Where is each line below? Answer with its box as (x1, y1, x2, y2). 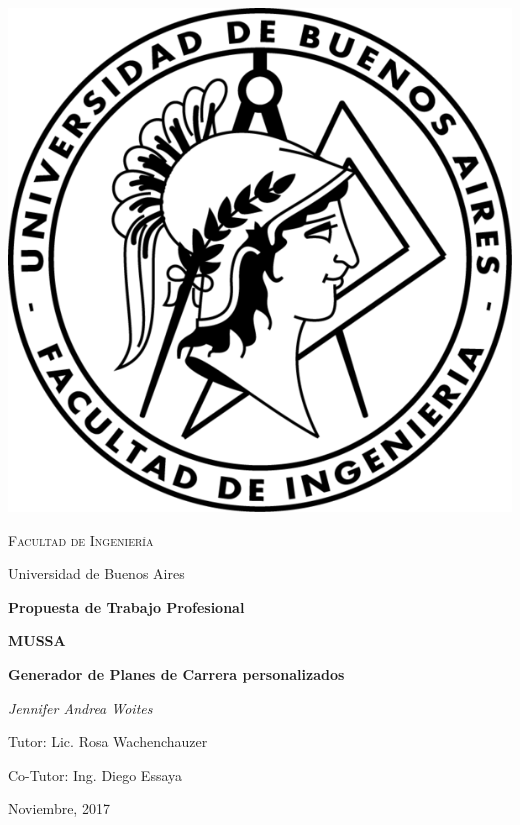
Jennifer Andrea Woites (8, 697, 153, 718)
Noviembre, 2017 (8, 798, 110, 819)
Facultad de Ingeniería (8, 529, 154, 550)
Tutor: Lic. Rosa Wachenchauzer (8, 731, 208, 752)
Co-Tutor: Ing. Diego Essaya (8, 764, 183, 785)
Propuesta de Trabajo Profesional (8, 596, 245, 617)
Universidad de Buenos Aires (8, 563, 185, 584)
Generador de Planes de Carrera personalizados (8, 663, 345, 684)
